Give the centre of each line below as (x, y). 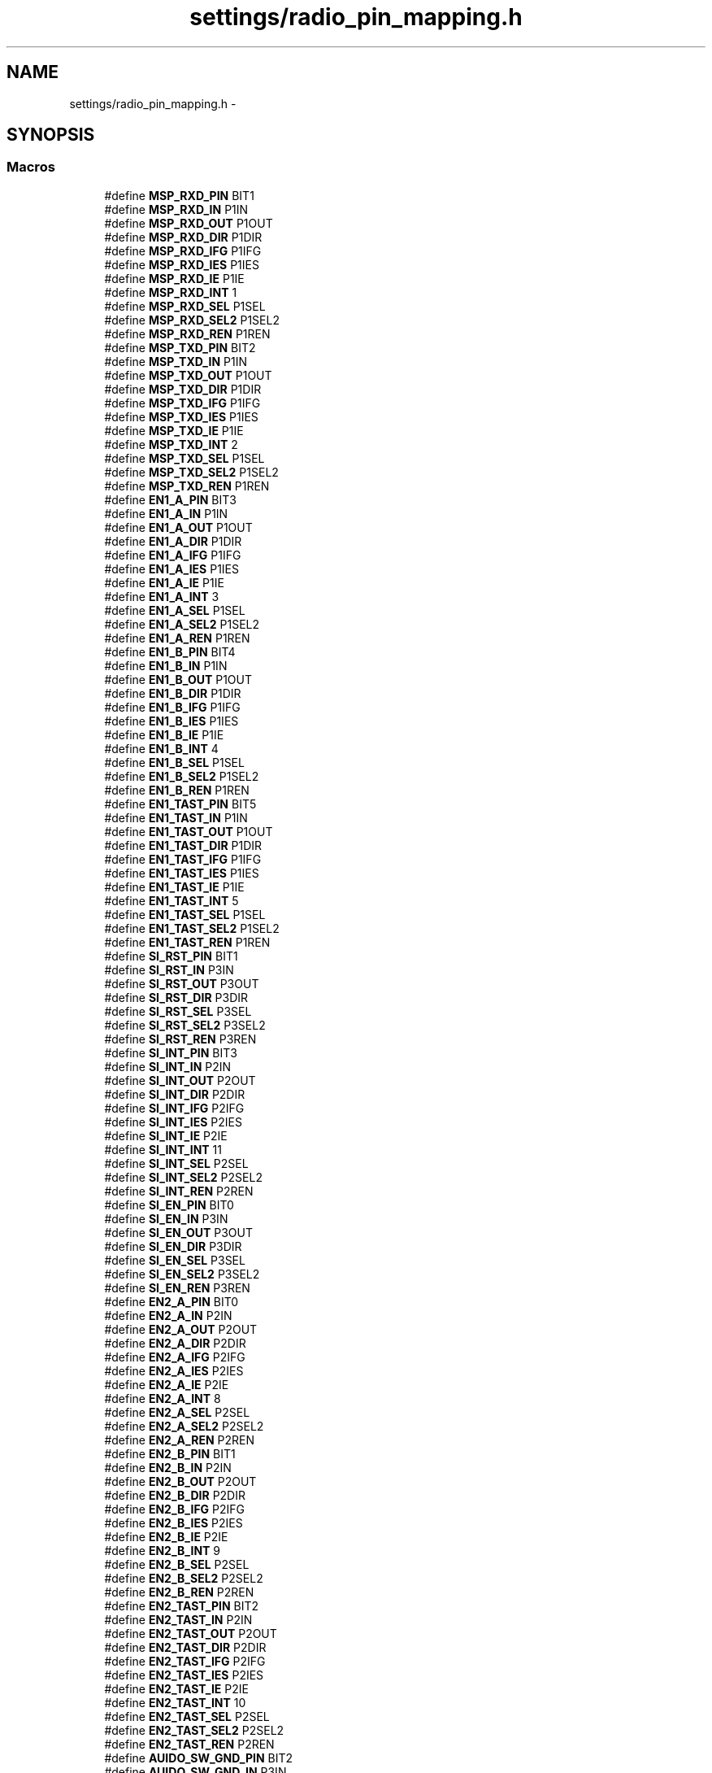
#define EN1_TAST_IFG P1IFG (183, 859)
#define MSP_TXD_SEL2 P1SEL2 (191, 472)
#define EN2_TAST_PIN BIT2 (182, 1605)
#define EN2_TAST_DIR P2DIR (185, 1647)
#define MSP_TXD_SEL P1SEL (185, 458)
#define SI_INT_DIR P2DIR (175, 1094)
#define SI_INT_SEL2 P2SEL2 (183, 1177)
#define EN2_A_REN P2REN (179, 1440)
